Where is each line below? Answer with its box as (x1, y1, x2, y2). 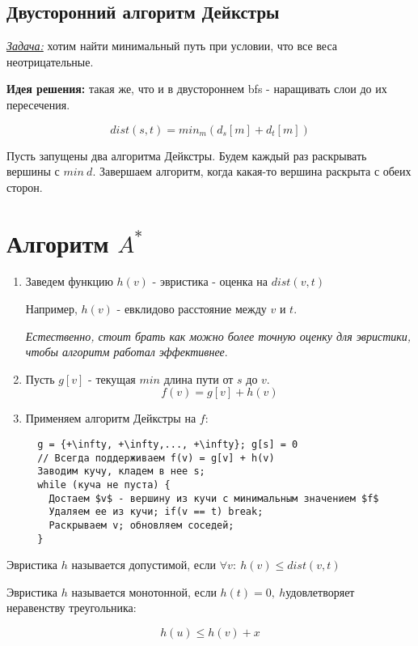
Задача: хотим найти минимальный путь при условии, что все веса (6, 37, 337, 54)
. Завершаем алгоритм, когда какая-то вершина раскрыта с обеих (92, 163, 412, 180)
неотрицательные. (6, 53, 94, 70)
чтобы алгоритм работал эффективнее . (25, 343, 228, 360)
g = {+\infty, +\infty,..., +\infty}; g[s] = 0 (37, 439, 298, 451)
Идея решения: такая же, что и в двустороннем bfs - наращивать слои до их (6, 80, 387, 97)
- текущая (88, 370, 136, 387)
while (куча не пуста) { (37, 479, 171, 491)
